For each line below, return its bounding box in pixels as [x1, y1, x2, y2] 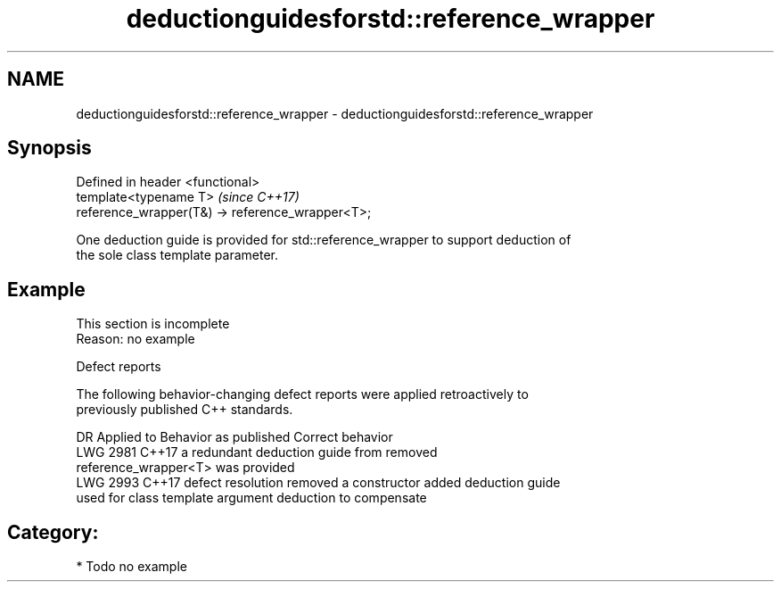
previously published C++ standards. [76, 402, 293, 418]
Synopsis [7, 137, 92, 160]
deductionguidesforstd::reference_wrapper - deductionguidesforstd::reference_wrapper [76, 105, 594, 121]
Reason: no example [76, 331, 195, 347]
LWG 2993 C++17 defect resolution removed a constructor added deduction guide [76, 475, 561, 491]
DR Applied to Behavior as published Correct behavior [76, 429, 393, 445]
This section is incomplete [76, 316, 230, 332]
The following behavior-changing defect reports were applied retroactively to [76, 386, 529, 402]
